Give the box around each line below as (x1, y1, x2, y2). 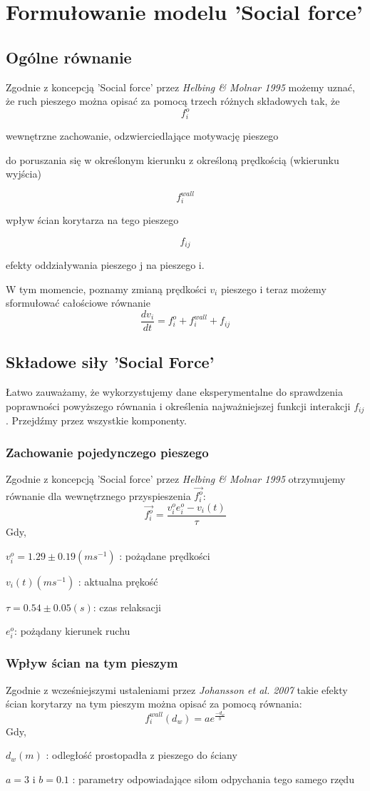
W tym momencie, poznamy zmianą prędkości (6, 281, 207, 296)
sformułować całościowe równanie (6, 295, 150, 310)
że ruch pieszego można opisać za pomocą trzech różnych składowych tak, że (6, 93, 340, 108)
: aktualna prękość (78, 573, 158, 588)
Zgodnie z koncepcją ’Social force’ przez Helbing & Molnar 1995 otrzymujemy (6, 471, 346, 486)
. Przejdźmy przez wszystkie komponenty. (6, 413, 187, 428)
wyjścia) (6, 166, 41, 181)
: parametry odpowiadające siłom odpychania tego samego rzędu (72, 771, 354, 786)
